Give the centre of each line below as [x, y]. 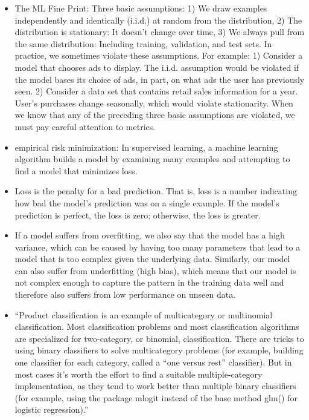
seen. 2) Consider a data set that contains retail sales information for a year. [156, 91]
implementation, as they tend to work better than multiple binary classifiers [155, 386]
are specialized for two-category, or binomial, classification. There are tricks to [159, 338]
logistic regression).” [52, 409]
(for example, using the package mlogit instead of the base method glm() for [156, 397]
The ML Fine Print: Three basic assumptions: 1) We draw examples [141, 8]
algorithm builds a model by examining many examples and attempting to [152, 159]
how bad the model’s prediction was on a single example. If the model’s [147, 202]
